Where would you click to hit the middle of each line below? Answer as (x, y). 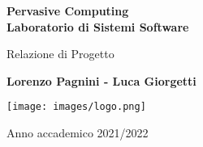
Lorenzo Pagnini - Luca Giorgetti (101, 80)
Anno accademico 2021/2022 (78, 133)
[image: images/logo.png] (76, 107)
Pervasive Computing (68, 10)
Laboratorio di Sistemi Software (98, 26)
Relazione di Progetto (60, 54)
